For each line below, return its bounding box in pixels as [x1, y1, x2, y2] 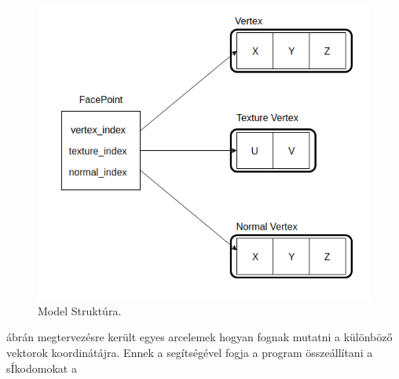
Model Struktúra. [38, 302, 122, 318]
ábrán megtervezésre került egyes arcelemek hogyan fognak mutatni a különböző [6, 329, 393, 345]
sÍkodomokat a [6, 359, 77, 376]
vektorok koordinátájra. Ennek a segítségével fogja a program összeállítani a [6, 344, 373, 360]
